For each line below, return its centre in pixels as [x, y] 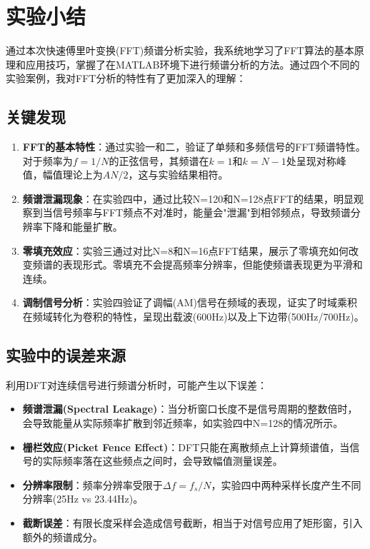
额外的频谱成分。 [62, 537]
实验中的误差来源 [66, 355]
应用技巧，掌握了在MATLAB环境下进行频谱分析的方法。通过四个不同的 [192, 64]
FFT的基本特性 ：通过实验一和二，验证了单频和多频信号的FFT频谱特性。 [194, 147]
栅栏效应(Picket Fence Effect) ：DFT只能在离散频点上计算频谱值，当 [186, 447]
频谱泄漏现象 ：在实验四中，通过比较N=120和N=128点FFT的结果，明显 [188, 198]
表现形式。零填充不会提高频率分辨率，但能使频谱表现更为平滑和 [212, 265]
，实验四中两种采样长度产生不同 [286, 484]
